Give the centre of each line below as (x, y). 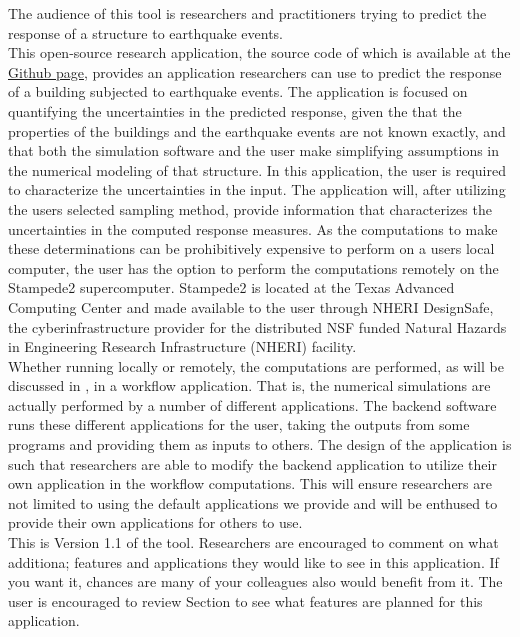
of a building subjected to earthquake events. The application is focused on (238, 91)
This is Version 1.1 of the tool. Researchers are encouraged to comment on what (253, 542)
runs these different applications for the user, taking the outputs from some (239, 424)
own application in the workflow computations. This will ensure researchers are (250, 483)
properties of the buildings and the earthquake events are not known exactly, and (257, 130)
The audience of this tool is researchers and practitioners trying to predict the (247, 13)
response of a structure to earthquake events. (146, 32)
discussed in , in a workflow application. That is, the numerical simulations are (249, 385)
